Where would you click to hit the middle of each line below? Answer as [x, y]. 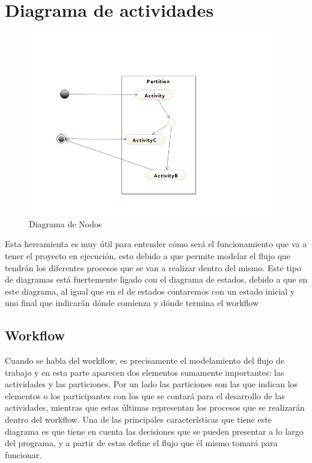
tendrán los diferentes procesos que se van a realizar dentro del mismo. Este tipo [153, 267]
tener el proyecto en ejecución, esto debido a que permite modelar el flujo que [148, 255]
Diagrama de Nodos [66, 223]
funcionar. [23, 454]
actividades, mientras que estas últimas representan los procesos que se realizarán [155, 407]
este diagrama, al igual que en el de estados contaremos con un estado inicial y [150, 291]
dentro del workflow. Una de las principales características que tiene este [138, 419]
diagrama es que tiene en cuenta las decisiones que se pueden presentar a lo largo [154, 431]
